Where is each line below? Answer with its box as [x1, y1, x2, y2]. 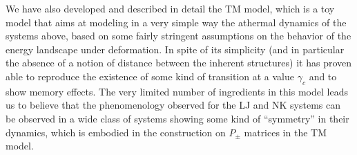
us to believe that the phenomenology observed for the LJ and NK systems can [6, 98, 340, 112]
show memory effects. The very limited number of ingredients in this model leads [6, 84, 348, 98]
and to [309, 69, 337, 83]
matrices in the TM [244, 125, 327, 139]
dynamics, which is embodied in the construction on [6, 125, 226, 139]
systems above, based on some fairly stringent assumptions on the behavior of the [6, 28, 351, 43]
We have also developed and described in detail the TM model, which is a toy [6, 1, 335, 15]
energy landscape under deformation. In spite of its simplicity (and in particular [6, 42, 345, 56]
